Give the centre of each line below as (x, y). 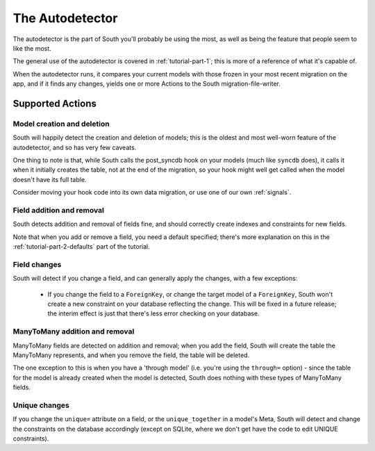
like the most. (32, 48)
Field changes (37, 264)
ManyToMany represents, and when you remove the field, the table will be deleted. (131, 355)
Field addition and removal (58, 210)
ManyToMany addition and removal (74, 331)
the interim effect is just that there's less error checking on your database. (153, 313)
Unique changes (41, 405)
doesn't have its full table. (50, 179)
